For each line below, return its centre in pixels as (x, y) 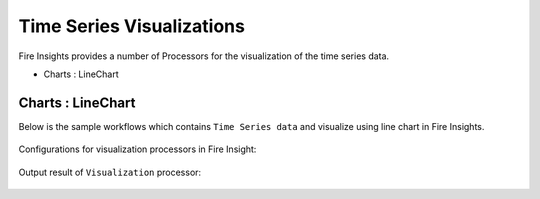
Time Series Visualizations (131, 26)
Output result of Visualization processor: (110, 172)
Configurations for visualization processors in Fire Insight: (137, 149)
